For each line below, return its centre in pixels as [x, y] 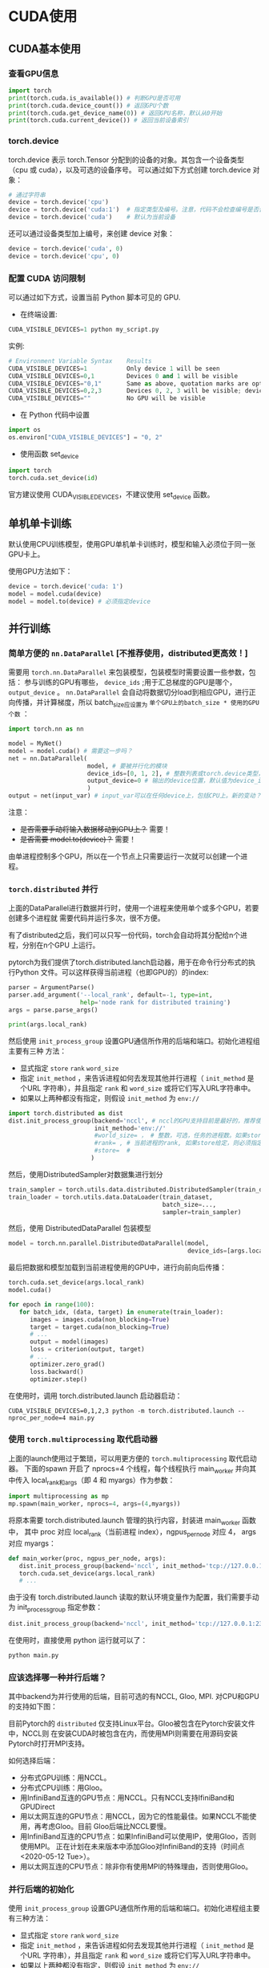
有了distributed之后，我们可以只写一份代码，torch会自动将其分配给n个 [124, 935]
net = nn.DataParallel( [48, 758]
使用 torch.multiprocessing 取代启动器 [83, 1440]
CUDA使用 [43, 16]
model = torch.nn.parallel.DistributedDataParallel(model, [109, 1244]
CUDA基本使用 [45, 49]
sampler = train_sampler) [202, 1212]
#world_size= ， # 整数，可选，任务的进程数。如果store [180, 1136]
